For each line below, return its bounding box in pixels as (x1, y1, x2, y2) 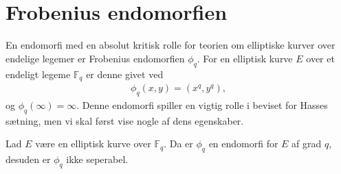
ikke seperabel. (66, 151, 129, 166)
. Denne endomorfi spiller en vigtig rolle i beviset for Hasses (76, 97, 328, 112)
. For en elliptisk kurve (197, 51, 293, 65)
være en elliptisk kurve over (35, 136, 151, 151)
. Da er (164, 136, 193, 151)
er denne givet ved (86, 66, 164, 81)
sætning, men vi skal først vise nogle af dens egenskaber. (5, 113, 244, 127)
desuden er (5, 151, 51, 166)
